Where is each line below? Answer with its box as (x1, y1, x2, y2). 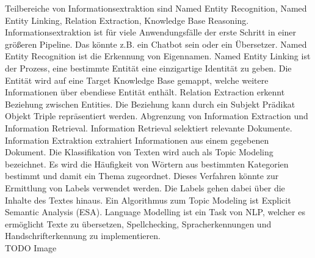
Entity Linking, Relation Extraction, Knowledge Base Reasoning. (5, 13, 249, 26)
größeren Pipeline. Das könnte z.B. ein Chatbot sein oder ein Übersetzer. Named (5, 37, 307, 50)
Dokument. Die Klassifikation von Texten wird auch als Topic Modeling (5, 146, 273, 158)
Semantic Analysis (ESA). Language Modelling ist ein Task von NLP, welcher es (5, 205, 305, 218)
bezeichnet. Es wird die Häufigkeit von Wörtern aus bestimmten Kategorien (5, 157, 289, 170)
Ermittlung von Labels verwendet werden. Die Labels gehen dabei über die (5, 181, 285, 194)
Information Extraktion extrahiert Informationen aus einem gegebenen (5, 133, 269, 146)
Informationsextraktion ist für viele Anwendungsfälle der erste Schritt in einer (5, 26, 297, 39)
